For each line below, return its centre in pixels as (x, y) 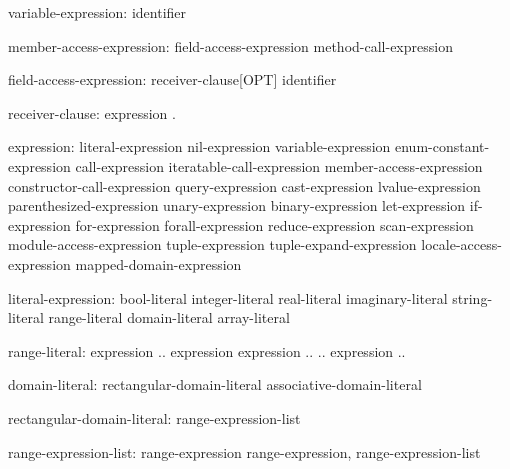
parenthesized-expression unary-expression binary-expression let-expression (237, 205)
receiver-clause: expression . (92, 112)
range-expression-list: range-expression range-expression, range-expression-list (244, 451)
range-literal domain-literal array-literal (169, 317)
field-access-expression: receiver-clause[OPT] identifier (172, 79)
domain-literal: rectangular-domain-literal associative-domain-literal (215, 384)
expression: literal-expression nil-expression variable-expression (199, 146)
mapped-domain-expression (158, 263)
